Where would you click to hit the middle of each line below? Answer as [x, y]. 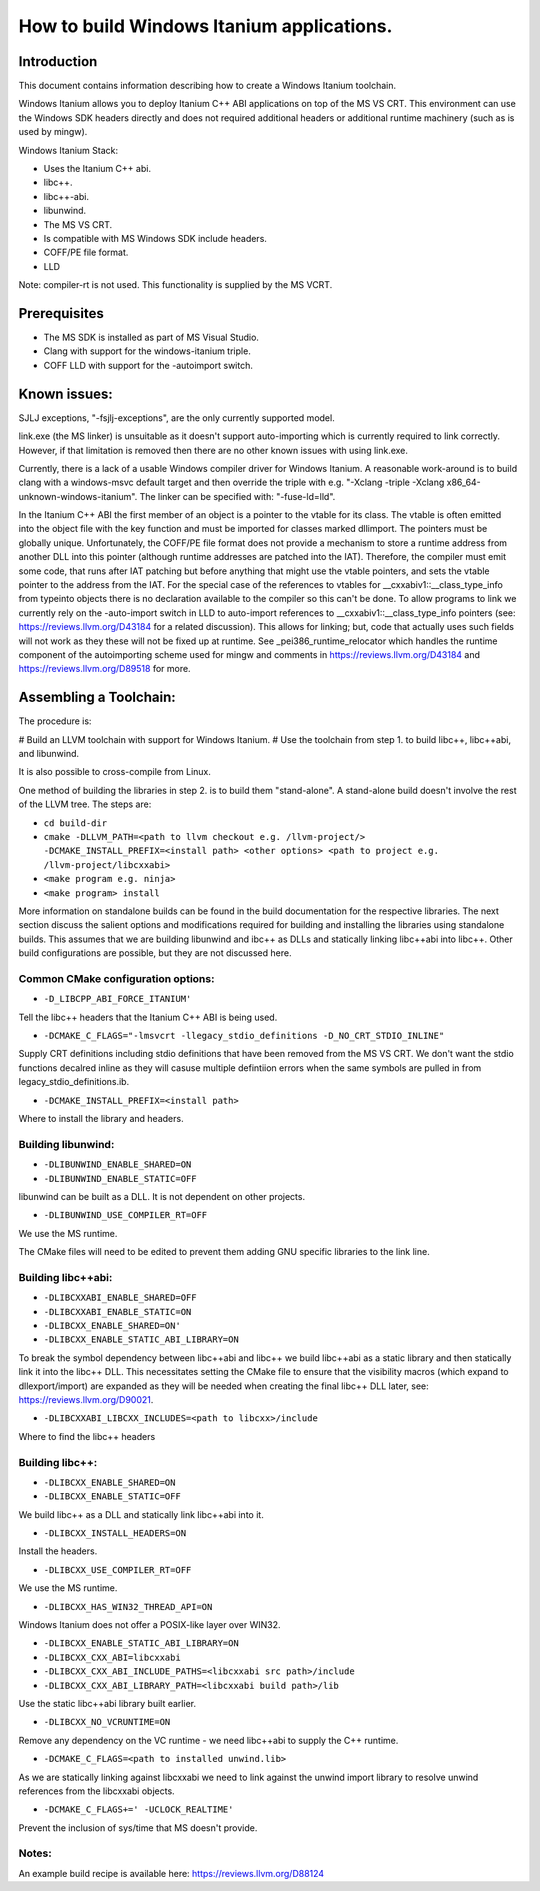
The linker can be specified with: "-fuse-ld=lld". [237, 496]
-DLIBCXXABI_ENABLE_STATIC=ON [117, 1311]
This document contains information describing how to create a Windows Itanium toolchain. [207, 86]
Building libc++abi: [65, 1277]
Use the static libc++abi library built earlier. [107, 1703]
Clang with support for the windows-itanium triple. [147, 351]
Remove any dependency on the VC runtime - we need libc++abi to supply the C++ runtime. [208, 1740]
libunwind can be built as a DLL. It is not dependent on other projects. [161, 1196]
